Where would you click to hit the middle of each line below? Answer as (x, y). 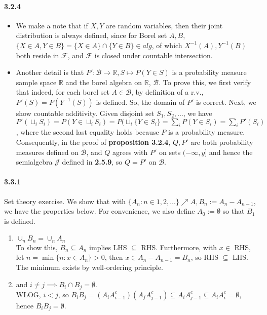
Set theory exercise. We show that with (65, 201)
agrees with (130, 152)
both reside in (37, 55)
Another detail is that (50, 72)
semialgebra (34, 162)
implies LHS (108, 247)
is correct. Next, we (226, 102)
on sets (170, 152)
